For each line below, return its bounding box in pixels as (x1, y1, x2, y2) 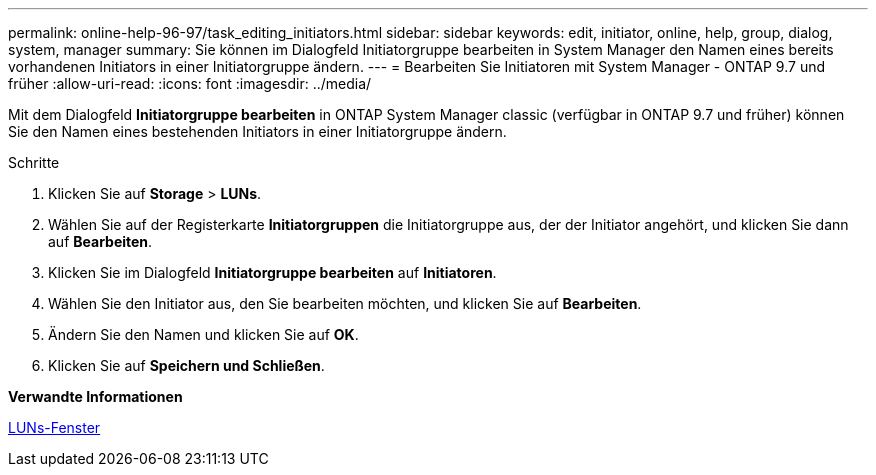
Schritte (8, 154, 60, 171)
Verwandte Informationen (8, 388, 183, 405)
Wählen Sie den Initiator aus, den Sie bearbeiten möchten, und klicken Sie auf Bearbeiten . (48, 295, 642, 312)
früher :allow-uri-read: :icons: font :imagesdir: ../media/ (8, 75, 372, 92)
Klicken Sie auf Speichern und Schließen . (48, 357, 325, 374)
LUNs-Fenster (8, 419, 101, 436)
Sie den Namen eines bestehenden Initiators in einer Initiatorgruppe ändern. (8, 123, 507, 140)
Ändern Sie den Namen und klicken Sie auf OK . (48, 326, 359, 343)
